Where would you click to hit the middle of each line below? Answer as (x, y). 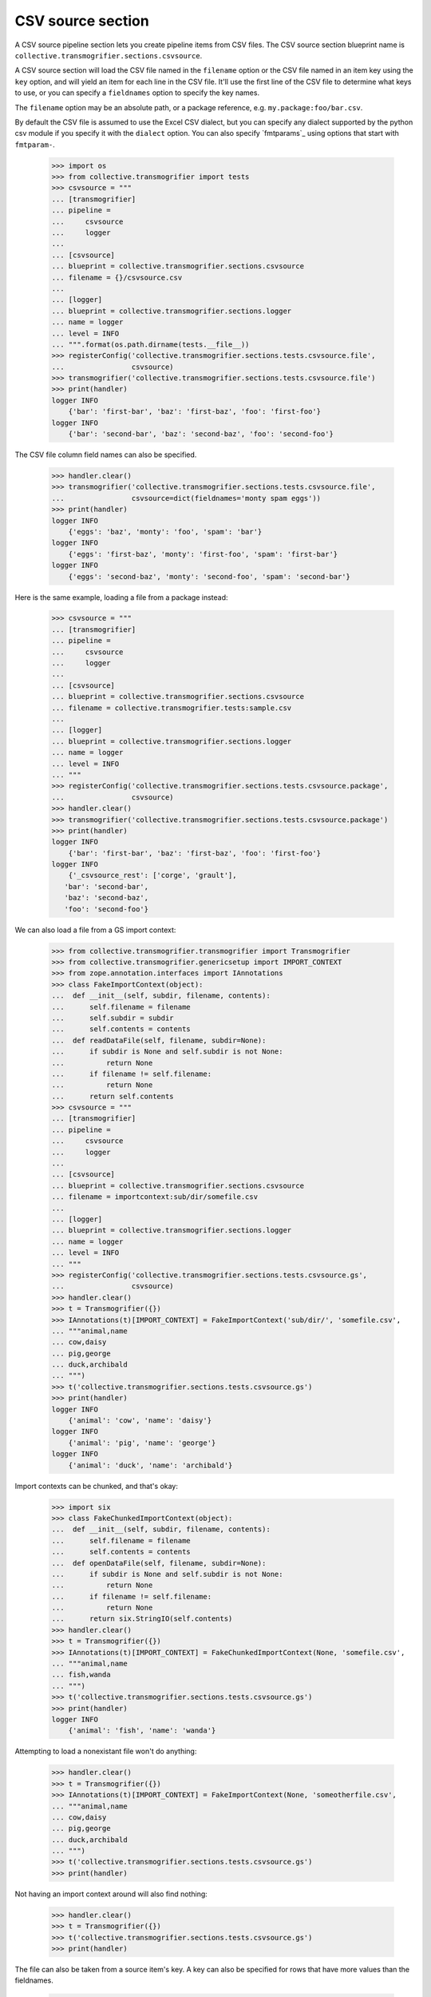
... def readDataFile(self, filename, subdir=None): (159, 1040)
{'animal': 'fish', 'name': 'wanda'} (142, 1731)
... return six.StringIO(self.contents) (142, 1619)
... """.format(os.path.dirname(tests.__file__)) (150, 344)
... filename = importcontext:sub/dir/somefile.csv (155, 1197)
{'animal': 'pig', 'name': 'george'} (142, 1443)
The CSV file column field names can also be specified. (106, 455)
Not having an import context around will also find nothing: (111, 1894)
